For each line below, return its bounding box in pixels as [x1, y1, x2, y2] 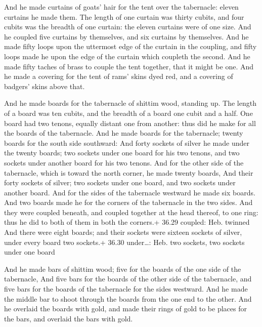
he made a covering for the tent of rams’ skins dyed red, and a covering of [4, 71, 233, 81]
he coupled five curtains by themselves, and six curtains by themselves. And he [4, 31, 249, 42]
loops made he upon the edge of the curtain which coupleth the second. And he [4, 51, 250, 61]
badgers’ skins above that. [4, 80, 85, 91]
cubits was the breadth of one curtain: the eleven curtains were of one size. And [4, 21, 251, 32]
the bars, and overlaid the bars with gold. [4, 313, 133, 323]
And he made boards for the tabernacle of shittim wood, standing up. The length [4, 98, 256, 108]
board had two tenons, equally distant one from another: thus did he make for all [4, 117, 256, 128]
